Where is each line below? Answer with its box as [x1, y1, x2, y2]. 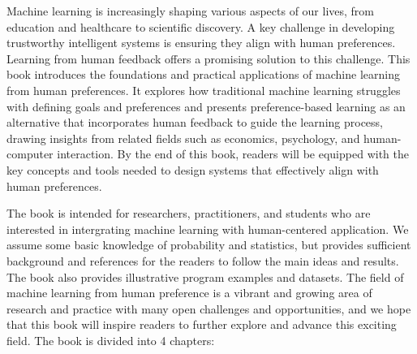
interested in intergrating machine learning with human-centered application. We [6, 220, 409, 237]
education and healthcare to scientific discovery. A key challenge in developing [6, 18, 395, 35]
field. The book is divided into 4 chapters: [6, 331, 215, 348]
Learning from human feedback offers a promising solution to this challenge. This [6, 50, 411, 67]
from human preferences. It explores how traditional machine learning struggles [6, 81, 401, 98]
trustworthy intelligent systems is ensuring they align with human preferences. [6, 34, 396, 51]
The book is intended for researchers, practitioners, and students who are [6, 205, 371, 222]
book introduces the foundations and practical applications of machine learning [6, 66, 400, 83]
